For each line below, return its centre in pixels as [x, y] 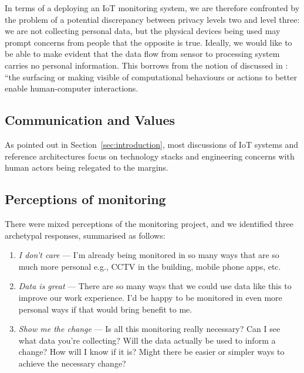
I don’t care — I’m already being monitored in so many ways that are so [149, 255]
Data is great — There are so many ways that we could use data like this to [155, 286]
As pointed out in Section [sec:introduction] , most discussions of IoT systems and [152, 144]
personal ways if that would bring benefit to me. [105, 309]
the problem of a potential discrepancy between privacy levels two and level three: [152, 19]
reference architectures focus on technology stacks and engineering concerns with [150, 156]
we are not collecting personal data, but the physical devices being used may [143, 31]
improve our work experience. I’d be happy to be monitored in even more [150, 297]
